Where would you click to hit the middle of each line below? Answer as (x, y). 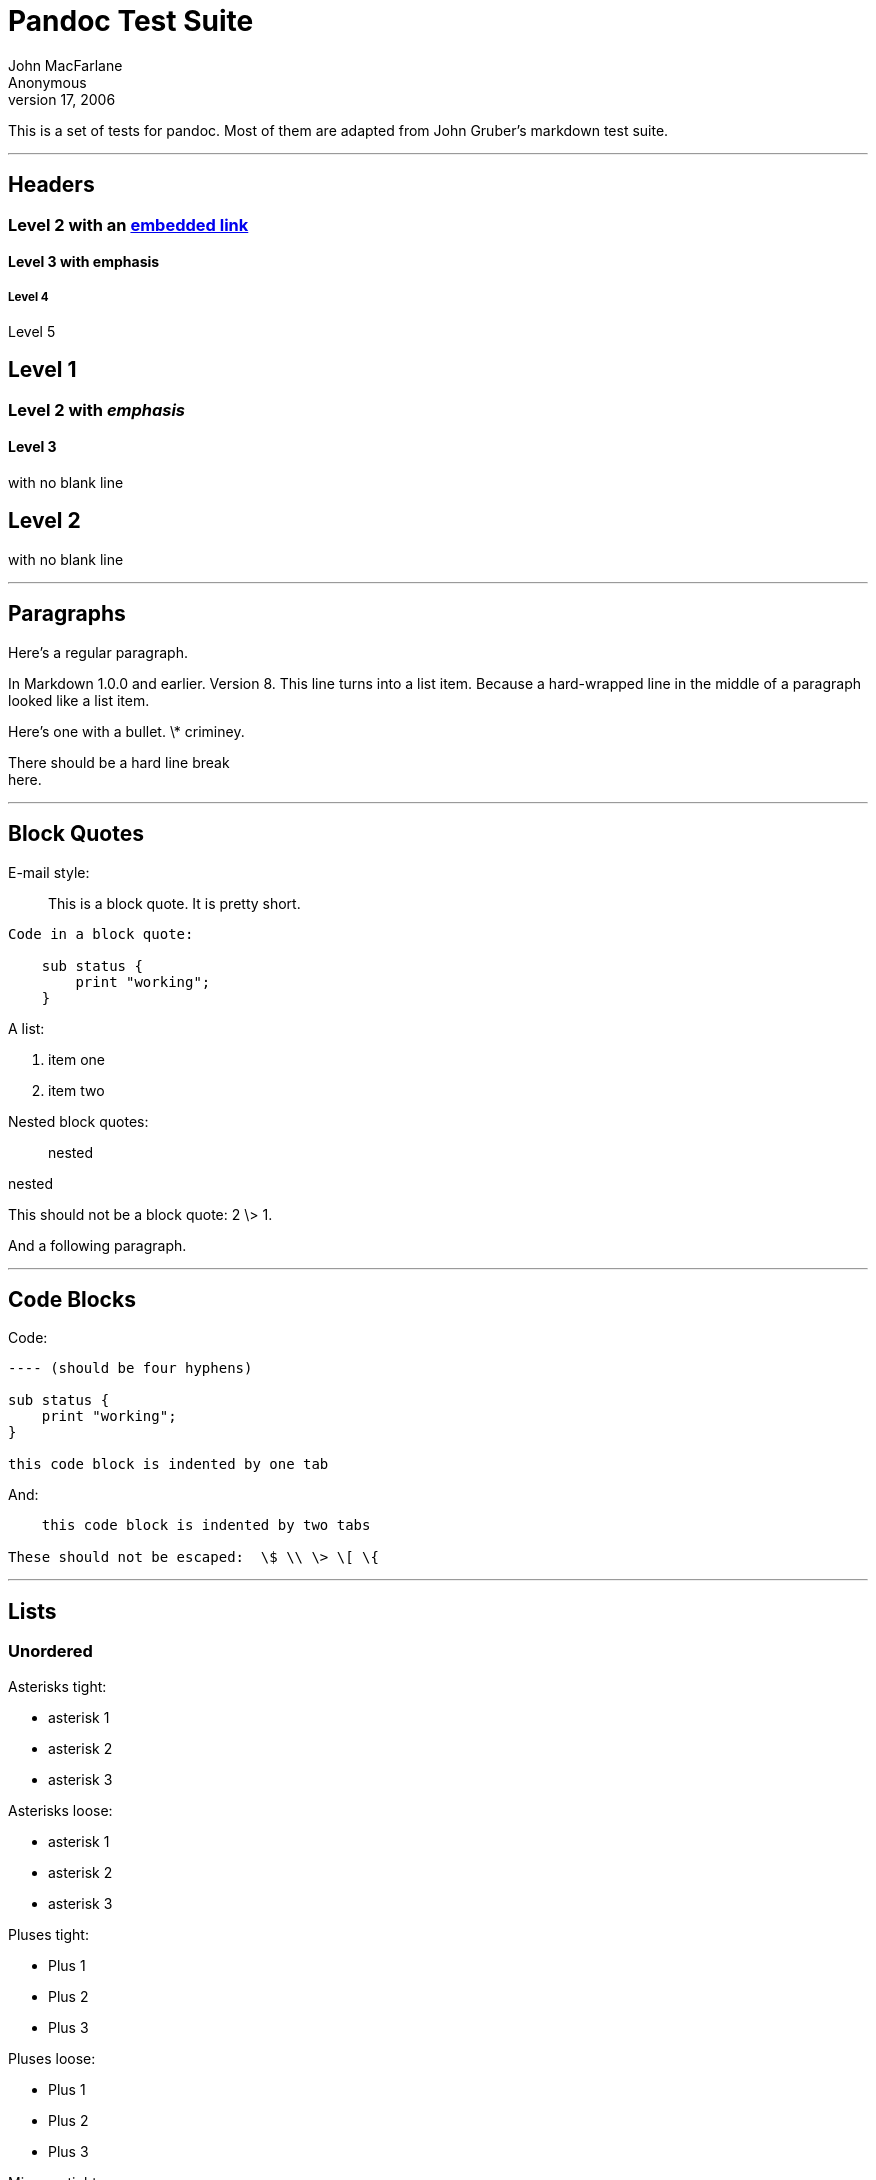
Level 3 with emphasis (84, 262)
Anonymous (47, 82)
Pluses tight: (48, 1934)
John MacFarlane (65, 65)
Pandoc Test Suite (131, 21)
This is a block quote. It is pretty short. (174, 903)
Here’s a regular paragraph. (98, 652)
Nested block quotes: (78, 1121)
